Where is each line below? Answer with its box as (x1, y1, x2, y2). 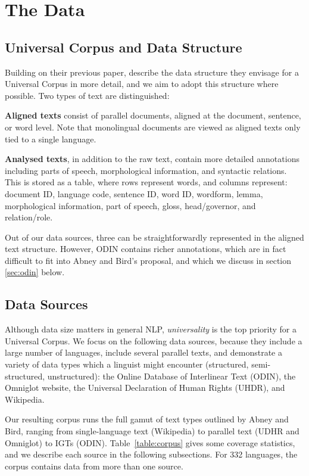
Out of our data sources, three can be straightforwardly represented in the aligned (5, 231, 304, 243)
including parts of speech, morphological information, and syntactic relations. (5, 164, 287, 176)
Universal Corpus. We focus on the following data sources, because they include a (5, 334, 302, 347)
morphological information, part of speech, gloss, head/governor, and (5, 199, 256, 211)
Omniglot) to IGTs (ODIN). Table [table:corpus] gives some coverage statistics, (5, 436, 295, 449)
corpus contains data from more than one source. (5, 459, 183, 472)
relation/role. (5, 211, 53, 223)
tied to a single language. (5, 132, 96, 145)
